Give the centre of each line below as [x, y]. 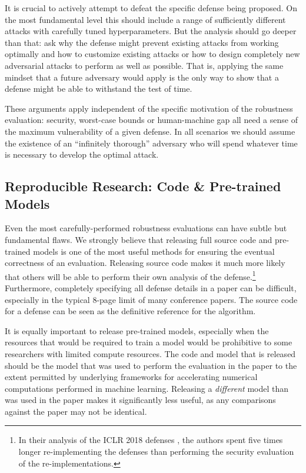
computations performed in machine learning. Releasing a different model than [147, 388]
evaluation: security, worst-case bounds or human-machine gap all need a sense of [151, 120]
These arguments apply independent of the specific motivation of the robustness [149, 108]
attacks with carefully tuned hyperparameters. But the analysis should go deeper [151, 31]
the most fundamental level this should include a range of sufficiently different [145, 19]
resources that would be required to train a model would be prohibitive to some [149, 342]
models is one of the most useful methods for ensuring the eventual [154, 251]
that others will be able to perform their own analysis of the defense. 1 [130, 275]
